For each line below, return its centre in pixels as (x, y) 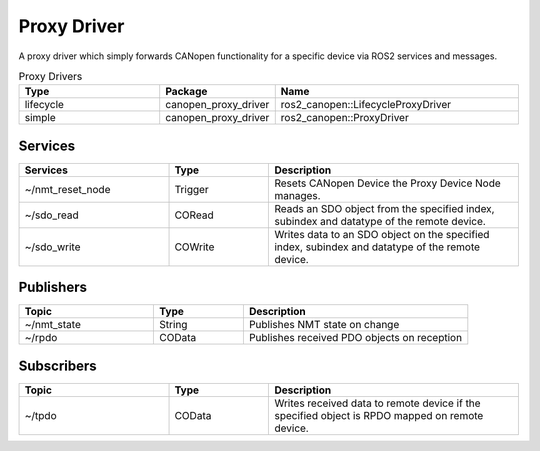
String (173, 325)
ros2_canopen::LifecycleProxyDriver (366, 105)
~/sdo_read (51, 215)
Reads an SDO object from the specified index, (384, 208)
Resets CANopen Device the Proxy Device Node (388, 183)
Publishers (52, 287)
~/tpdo (40, 415)
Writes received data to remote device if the (377, 403)
